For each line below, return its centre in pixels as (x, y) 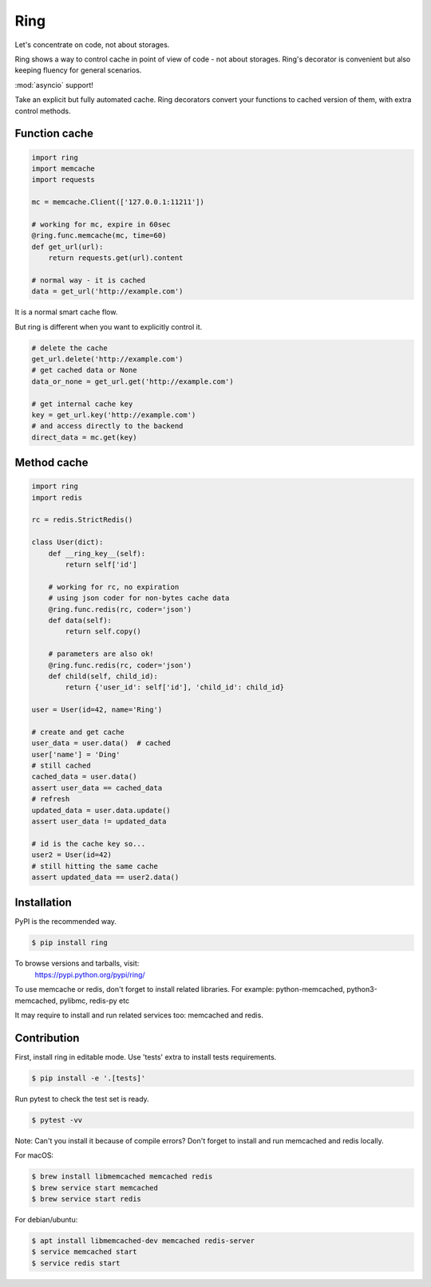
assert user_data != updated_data (99, 821)
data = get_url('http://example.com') (107, 292)
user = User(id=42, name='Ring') (97, 710)
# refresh (51, 799)
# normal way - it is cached (89, 280)
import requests (63, 180)
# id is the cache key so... (89, 843)
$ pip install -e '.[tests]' (89, 1078)
